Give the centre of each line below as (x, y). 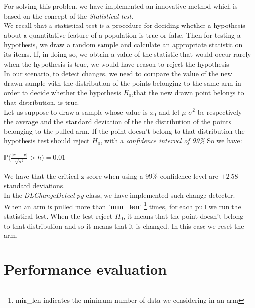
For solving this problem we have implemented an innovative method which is (121, 6)
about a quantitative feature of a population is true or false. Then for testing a (122, 35)
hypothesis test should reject (47, 141)
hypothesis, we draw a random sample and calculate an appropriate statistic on (123, 44)
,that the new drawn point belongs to (188, 92)
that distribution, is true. (42, 102)
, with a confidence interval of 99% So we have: (171, 141)
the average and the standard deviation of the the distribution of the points (118, 121)
